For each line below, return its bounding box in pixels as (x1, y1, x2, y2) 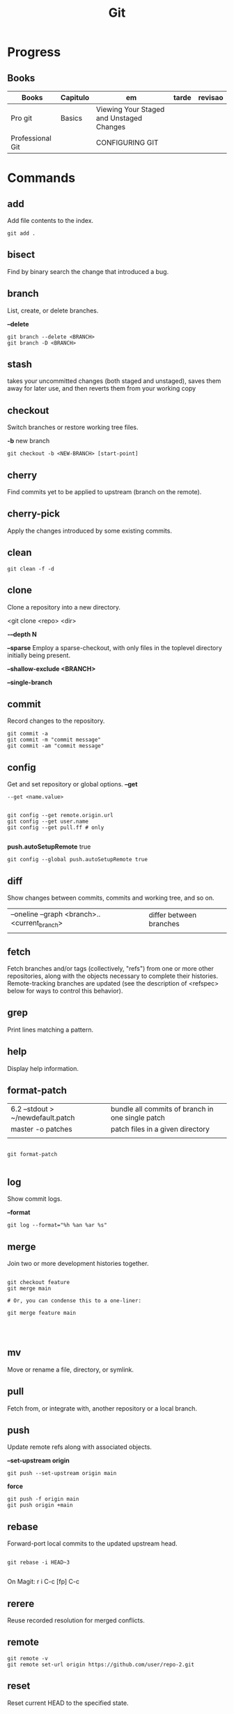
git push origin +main (7, 1501, 73, 1509)
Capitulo (60, 93, 90, 102)
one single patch (110, 1113, 166, 1123)
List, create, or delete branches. (7, 306, 99, 315)
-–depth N (7, 630, 37, 638)
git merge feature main (7, 1309, 77, 1316)
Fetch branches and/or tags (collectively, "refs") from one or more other (7, 964, 214, 972)
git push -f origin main (7, 1496, 79, 1503)
